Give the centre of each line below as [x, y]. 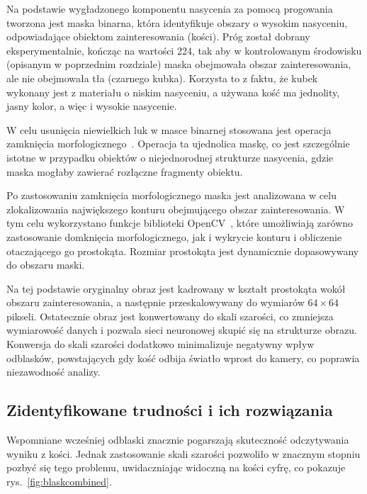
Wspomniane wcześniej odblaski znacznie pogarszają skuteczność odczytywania [178, 440]
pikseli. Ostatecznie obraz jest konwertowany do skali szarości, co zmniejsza [170, 316]
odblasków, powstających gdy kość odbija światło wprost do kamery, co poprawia [183, 358]
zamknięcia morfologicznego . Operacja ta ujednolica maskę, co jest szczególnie [178, 144]
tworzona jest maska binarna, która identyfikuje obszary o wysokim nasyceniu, [177, 22]
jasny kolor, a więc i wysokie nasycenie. [92, 106]
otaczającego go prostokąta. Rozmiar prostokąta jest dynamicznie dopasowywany [183, 251]
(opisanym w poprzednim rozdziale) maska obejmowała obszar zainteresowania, [179, 64]
